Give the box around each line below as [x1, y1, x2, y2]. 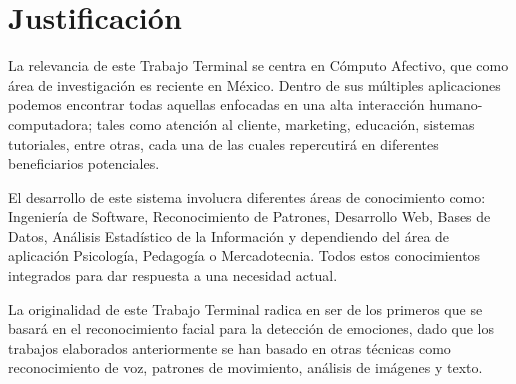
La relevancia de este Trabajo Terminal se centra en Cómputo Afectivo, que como [8, 55, 509, 76]
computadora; [8, 113, 93, 134]
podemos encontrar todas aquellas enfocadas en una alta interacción [8, 94, 425, 115]
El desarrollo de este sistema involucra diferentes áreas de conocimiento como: [8, 186, 486, 207]
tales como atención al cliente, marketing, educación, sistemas [96, 113, 475, 134]
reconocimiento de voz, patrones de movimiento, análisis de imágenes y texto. [8, 357, 483, 378]
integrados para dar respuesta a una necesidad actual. [8, 265, 338, 286]
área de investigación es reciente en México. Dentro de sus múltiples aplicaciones [8, 74, 501, 95]
